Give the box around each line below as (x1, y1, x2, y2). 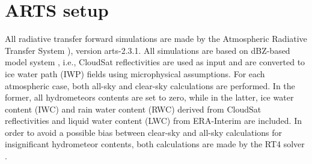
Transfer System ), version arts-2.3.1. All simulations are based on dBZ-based (5, 44, 290, 56)
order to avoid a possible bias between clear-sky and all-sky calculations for (5, 126, 283, 138)
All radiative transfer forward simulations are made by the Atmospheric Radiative (5, 32, 307, 45)
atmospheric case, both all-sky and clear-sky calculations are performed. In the (5, 79, 295, 92)
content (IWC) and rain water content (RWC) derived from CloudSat (5, 102, 262, 115)
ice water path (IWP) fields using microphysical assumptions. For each (5, 67, 265, 80)
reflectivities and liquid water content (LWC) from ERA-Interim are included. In (5, 114, 302, 127)
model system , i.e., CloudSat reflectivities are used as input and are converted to (5, 56, 305, 68)
